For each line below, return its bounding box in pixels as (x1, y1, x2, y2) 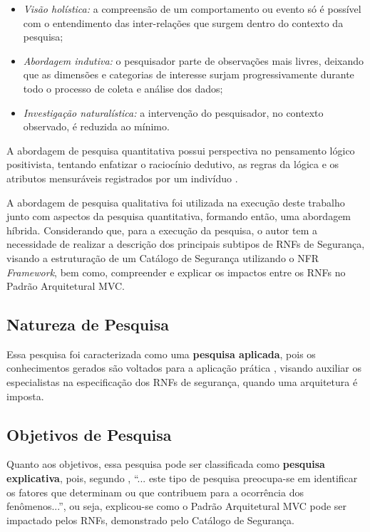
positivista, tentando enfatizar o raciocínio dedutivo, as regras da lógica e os (6, 157, 339, 172)
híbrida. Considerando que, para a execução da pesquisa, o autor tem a (6, 222, 317, 237)
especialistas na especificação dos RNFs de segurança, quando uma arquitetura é (6, 375, 358, 390)
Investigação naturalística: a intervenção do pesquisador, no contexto (23, 105, 324, 120)
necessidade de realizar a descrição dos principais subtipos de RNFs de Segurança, (6, 236, 365, 251)
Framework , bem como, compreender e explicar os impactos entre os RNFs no (6, 264, 346, 279)
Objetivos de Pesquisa (6, 423, 172, 445)
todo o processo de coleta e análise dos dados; (23, 80, 223, 95)
